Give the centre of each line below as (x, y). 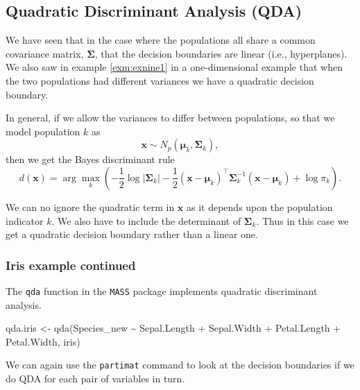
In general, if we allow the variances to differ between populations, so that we (170, 118)
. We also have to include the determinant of (146, 220)
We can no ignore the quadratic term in (90, 206)
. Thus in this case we (302, 220)
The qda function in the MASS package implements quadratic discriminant (162, 290)
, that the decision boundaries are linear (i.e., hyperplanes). (221, 53)
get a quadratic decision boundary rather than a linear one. (132, 234)
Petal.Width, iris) (43, 341)
